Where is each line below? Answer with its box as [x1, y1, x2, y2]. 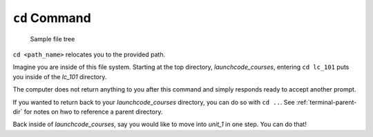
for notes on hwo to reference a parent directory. [23, 107, 163, 116]
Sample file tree [30, 34, 75, 43]
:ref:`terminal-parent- [296, 98, 357, 106]
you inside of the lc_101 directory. [12, 72, 107, 81]
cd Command [12, 10, 91, 25]
